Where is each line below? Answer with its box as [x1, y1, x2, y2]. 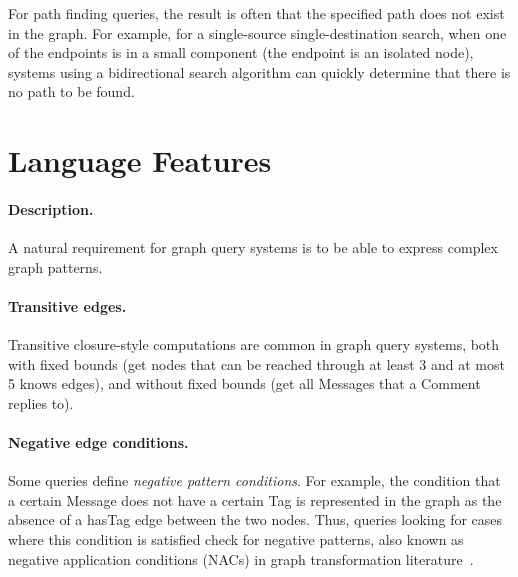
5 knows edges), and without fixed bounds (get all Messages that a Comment [8, 373, 481, 394]
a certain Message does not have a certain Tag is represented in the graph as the [8, 489, 502, 510]
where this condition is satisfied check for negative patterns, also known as [8, 529, 464, 550]
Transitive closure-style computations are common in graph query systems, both [8, 334, 500, 355]
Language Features [8, 140, 272, 181]
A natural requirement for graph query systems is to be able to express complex [8, 237, 498, 258]
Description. [8, 198, 94, 219]
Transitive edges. [8, 295, 127, 316]
